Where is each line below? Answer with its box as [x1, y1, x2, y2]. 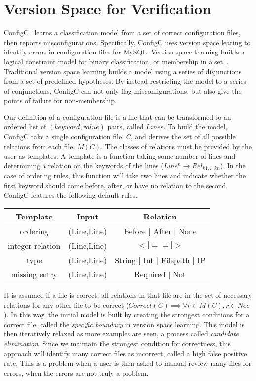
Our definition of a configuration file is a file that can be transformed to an [4, 111, 231, 122]
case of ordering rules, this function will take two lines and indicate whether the [4, 170, 246, 181]
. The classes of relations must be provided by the [101, 141, 252, 151]
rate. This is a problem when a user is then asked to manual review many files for [4, 358, 252, 368]
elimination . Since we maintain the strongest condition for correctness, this [4, 338, 231, 349]
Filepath [161, 254, 190, 266]
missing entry [11, 269, 57, 280]
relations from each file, [4, 141, 75, 151]
